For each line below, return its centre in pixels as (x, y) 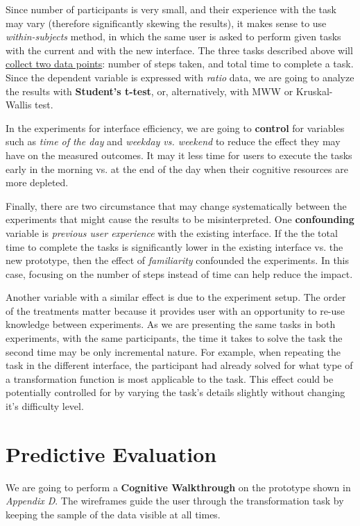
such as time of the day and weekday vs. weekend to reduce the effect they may (173, 141)
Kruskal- (314, 91)
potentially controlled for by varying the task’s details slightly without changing (175, 392)
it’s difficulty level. (45, 406)
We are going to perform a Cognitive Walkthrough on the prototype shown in (178, 487)
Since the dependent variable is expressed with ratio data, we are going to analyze (180, 77)
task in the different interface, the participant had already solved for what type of (179, 365)
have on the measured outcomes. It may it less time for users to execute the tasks (179, 155)
